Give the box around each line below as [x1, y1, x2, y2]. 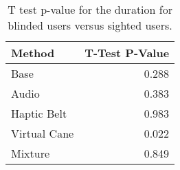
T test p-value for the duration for [8, 1, 172, 17]
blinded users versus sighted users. [8, 17, 172, 33]
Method [11, 45, 55, 61]
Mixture [11, 145, 50, 161]
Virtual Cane [11, 125, 74, 141]
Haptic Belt [11, 105, 67, 121]
